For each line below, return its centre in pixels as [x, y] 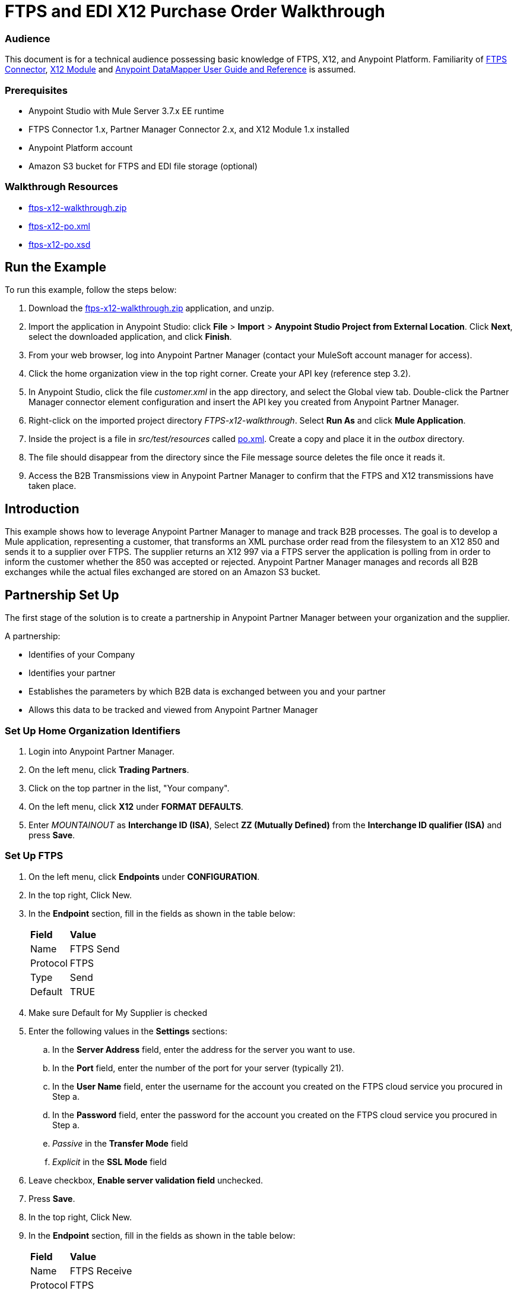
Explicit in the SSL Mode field [110, 1162]
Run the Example [55, 267]
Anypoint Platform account [81, 147]
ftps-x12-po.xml [59, 226]
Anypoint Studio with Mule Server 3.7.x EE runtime [126, 111]
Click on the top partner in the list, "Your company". [129, 788]
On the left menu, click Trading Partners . [109, 769]
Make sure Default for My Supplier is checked [118, 1012]
